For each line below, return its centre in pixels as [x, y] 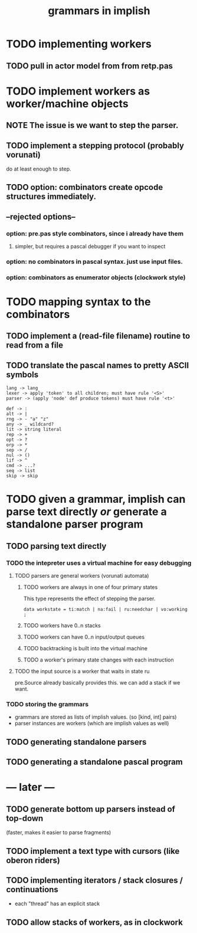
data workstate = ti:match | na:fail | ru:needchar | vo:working [105, 610]
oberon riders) [33, 860]
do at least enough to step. [39, 169]
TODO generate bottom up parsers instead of [91, 809]
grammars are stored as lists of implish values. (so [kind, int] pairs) [96, 717]
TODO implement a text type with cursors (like [93, 851]
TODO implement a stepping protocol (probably [95, 145]
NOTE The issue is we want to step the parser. [92, 125]
